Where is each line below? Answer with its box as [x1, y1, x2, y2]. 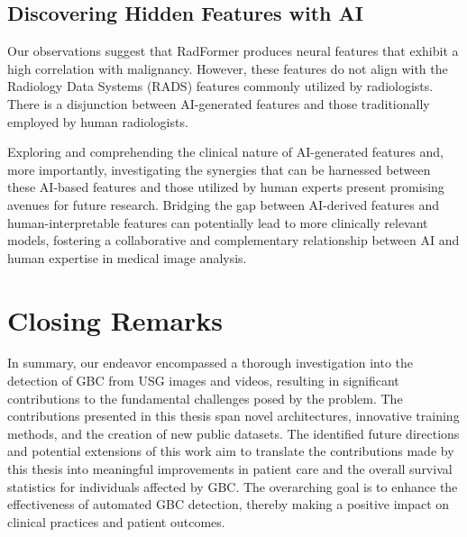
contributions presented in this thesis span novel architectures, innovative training [7, 406, 460, 425]
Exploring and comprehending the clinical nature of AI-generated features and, [7, 142, 444, 161]
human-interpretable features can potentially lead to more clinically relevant [7, 213, 428, 232]
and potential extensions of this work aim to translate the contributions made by [7, 441, 454, 460]
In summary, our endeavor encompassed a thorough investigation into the [7, 353, 414, 372]
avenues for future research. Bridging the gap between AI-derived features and [7, 195, 440, 214]
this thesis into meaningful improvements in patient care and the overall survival [7, 460, 453, 478]
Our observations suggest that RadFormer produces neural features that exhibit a [7, 41, 459, 60]
